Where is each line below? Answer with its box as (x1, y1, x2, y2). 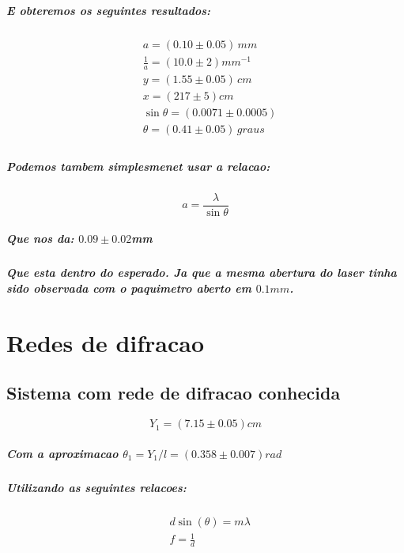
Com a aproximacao (6, 445, 119, 461)
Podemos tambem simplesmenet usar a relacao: (6, 157, 270, 174)
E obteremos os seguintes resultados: (6, 2, 211, 18)
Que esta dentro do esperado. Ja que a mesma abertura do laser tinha (6, 264, 397, 281)
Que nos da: (6, 230, 74, 247)
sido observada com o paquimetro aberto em (6, 279, 251, 296)
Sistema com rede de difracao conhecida (6, 381, 341, 405)
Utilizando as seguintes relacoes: (6, 479, 187, 495)
